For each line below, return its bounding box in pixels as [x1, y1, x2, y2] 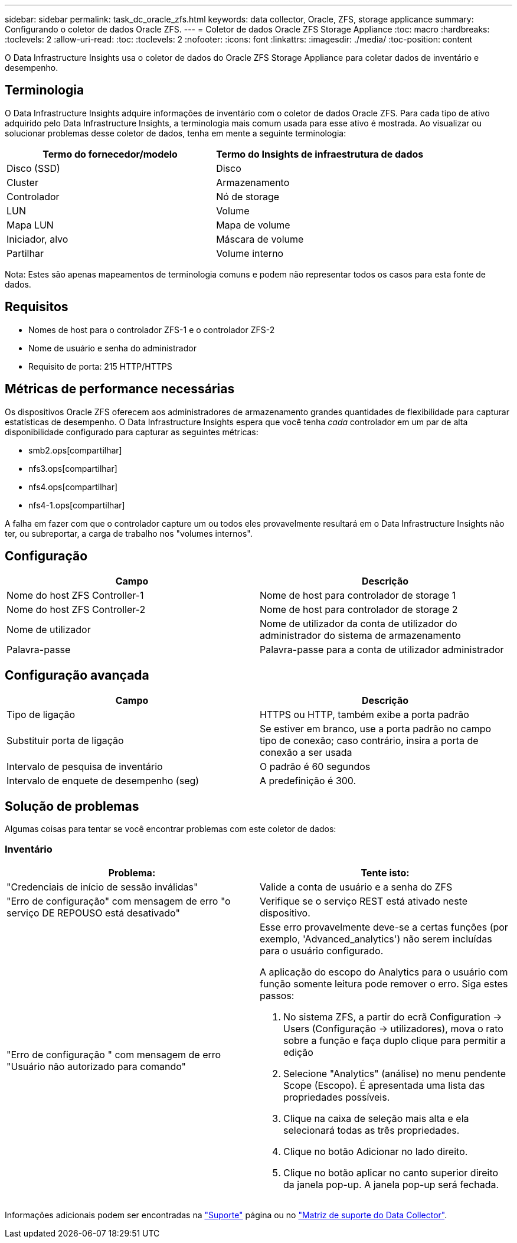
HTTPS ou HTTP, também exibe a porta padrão [260, 709, 469, 721]
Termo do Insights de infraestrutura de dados [216, 148, 424, 160]
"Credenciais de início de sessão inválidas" [6, 880, 198, 893]
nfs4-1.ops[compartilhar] [28, 500, 125, 510]
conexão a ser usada [260, 746, 352, 759]
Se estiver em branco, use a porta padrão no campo [260, 723, 492, 735]
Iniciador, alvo [6, 233, 68, 245]
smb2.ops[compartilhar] [28, 445, 122, 455]
